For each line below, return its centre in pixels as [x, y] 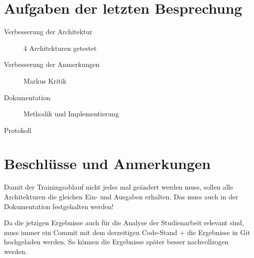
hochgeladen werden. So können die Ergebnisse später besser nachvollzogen [116, 242]
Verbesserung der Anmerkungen [52, 64]
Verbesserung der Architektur [48, 32]
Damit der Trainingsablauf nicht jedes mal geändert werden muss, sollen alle [119, 187]
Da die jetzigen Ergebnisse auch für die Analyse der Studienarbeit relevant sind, [124, 223]
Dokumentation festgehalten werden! [59, 206]
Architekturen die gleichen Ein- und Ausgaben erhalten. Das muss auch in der [121, 196]
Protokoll [18, 130]
